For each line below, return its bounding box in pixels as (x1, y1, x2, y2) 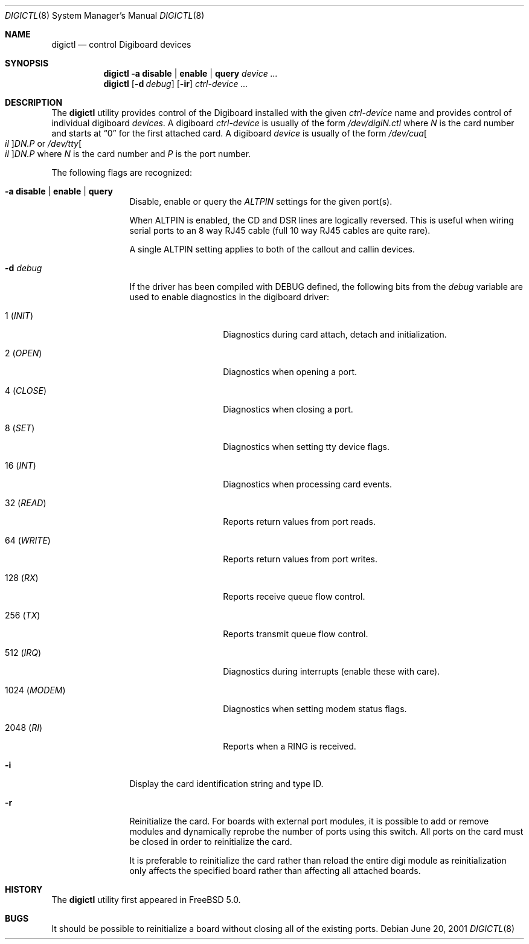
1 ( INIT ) (5, 310, 33, 321)
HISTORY (5, 884, 43, 894)
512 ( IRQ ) (5, 647, 42, 658)
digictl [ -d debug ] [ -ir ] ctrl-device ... (103, 79, 248, 89)
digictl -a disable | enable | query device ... (103, 68, 278, 79)
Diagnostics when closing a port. (223, 404, 353, 414)
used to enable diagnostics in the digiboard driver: (129, 292, 330, 302)
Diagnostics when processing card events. (223, 479, 393, 489)
